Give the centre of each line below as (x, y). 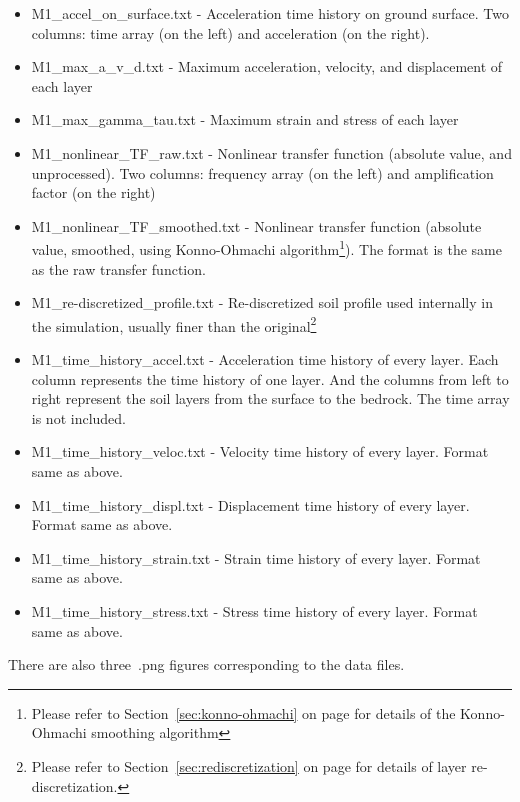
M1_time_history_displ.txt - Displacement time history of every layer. (250, 504)
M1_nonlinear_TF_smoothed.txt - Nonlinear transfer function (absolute (256, 225)
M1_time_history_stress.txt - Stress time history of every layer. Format (254, 610)
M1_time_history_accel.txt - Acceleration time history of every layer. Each (265, 359)
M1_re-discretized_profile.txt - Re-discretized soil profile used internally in (262, 302)
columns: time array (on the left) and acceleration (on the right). (230, 32)
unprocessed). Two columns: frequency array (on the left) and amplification (262, 172)
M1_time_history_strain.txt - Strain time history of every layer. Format (256, 557)
